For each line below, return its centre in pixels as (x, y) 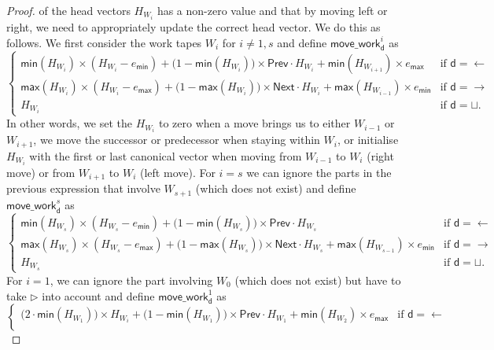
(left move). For (178, 172)
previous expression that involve (83, 188)
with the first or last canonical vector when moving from (166, 155)
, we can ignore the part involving (131, 280)
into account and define (98, 295)
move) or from (41, 172)
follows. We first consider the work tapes (104, 42)
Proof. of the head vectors (68, 10)
